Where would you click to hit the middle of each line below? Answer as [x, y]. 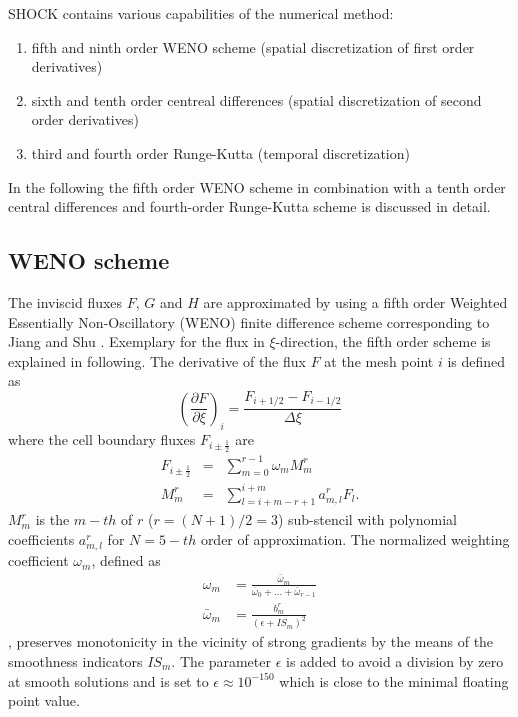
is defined [476, 360]
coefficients [41, 538]
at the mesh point [379, 360]
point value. [44, 700]
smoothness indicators [75, 661]
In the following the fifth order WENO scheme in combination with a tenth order [257, 186]
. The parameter [221, 661]
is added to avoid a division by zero [394, 661]
